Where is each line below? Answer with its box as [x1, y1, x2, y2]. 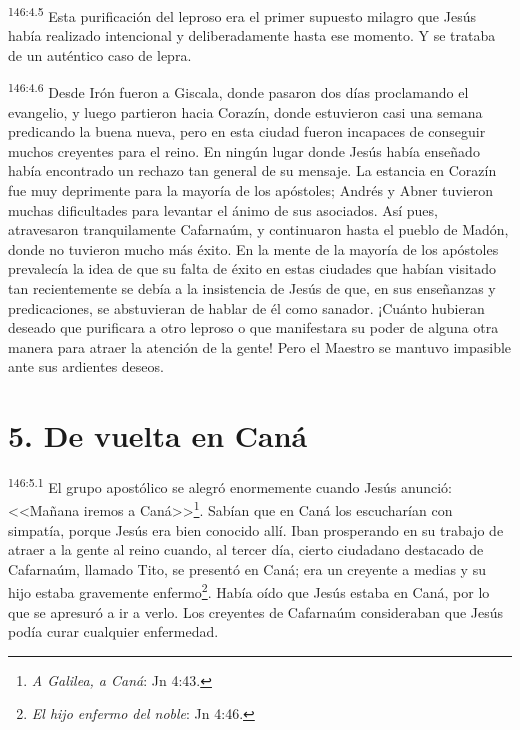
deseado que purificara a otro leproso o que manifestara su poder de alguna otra [8, 317, 499, 338]
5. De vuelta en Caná [8, 415, 308, 456]
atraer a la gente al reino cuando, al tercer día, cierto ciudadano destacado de [8, 539, 484, 560]
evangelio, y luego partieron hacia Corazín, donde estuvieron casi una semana [8, 101, 483, 122]
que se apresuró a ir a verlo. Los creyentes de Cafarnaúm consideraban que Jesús [8, 601, 504, 622]
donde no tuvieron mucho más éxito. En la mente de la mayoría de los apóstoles [8, 238, 499, 259]
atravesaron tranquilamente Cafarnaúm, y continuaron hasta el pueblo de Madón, [8, 219, 509, 240]
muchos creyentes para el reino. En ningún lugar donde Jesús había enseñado [8, 140, 480, 161]
